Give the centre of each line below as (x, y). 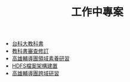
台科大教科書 (27, 44)
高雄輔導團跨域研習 (35, 73)
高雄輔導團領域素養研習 (41, 59)
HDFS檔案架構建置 (35, 66)
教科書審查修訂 (30, 51)
